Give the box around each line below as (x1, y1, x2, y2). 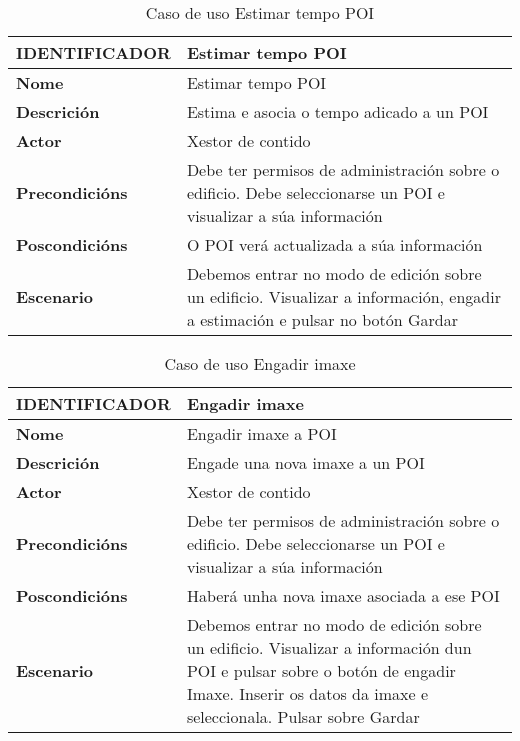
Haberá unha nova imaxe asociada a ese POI (186, 584, 500, 607)
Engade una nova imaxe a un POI (186, 451, 425, 474)
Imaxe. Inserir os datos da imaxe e (186, 682, 429, 705)
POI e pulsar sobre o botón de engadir (186, 659, 456, 682)
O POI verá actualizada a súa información (186, 233, 483, 256)
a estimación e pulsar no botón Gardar (186, 308, 458, 331)
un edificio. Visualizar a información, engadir (186, 285, 501, 308)
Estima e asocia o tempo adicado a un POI (186, 100, 489, 123)
